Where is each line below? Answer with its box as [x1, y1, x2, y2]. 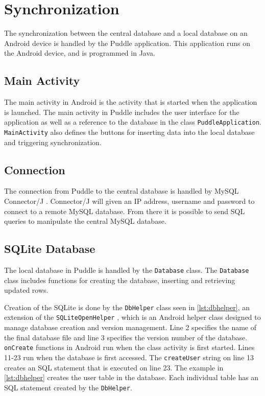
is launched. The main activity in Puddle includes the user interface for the [4, 106, 239, 117]
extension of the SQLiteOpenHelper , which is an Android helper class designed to [4, 312, 261, 322]
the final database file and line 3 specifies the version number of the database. [4, 332, 248, 342]
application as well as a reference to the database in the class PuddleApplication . [4, 117, 262, 127]
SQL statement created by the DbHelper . [4, 382, 132, 392]
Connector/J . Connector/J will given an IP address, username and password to [4, 196, 255, 206]
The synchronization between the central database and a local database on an [4, 28, 248, 38]
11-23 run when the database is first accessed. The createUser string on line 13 [4, 352, 254, 362]
